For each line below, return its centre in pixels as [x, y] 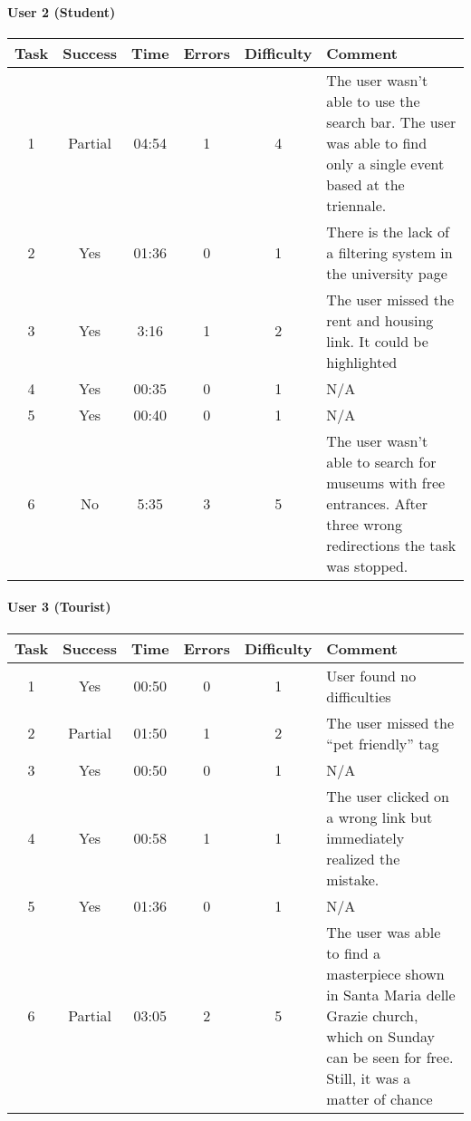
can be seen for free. [390, 1057]
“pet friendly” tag [383, 743]
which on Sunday [380, 1036]
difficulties [359, 696]
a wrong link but [380, 817]
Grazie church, [372, 1015]
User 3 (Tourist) [59, 607]
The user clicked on [388, 796]
